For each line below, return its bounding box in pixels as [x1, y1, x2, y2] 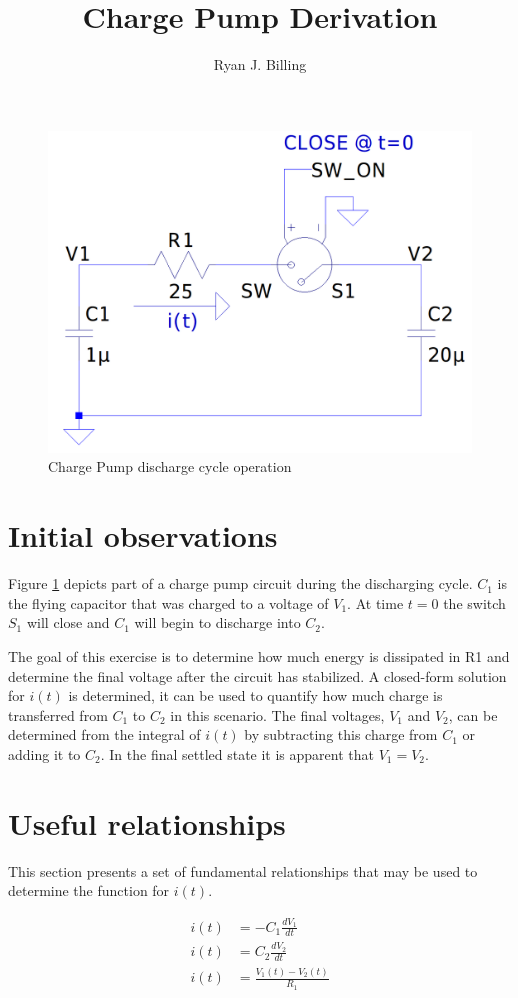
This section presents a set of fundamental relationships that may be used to [8, 860, 478, 881]
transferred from [8, 704, 108, 725]
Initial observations [8, 515, 278, 556]
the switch [443, 592, 506, 613]
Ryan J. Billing [213, 54, 307, 75]
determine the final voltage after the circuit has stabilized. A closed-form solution [8, 665, 507, 686]
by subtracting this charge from [244, 724, 438, 745]
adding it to [8, 743, 81, 764]
